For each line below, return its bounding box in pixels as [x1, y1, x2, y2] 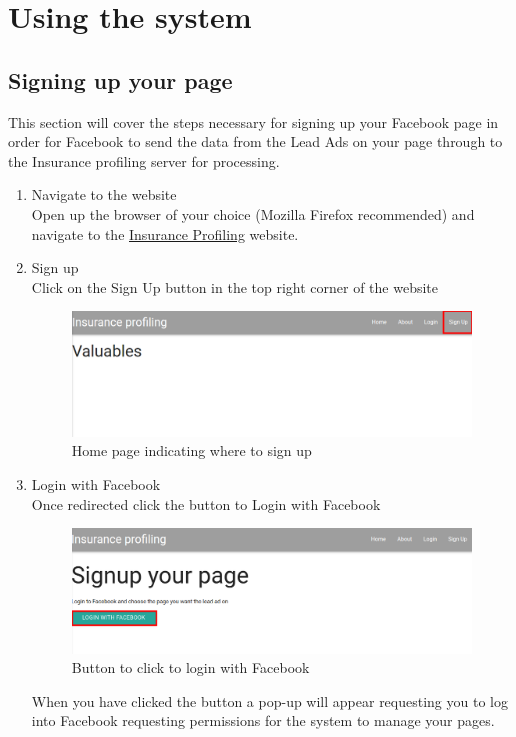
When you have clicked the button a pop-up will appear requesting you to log [31, 690, 508, 711]
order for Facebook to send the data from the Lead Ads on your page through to [8, 131, 503, 152]
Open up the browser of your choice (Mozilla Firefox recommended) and [31, 203, 475, 224]
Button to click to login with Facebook [71, 657, 310, 678]
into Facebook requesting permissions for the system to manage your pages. [31, 710, 495, 731]
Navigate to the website [31, 184, 177, 205]
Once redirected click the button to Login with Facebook [31, 493, 381, 514]
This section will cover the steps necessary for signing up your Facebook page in [8, 111, 499, 132]
